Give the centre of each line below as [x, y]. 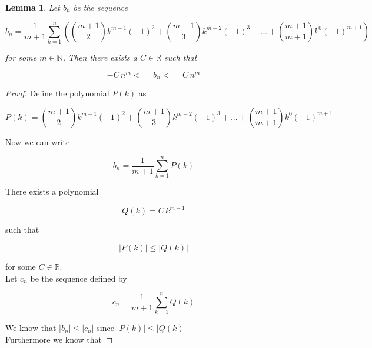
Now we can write [38, 141]
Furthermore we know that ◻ [59, 339]
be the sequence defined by [79, 278]
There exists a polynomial [52, 191]
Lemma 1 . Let [33, 7]
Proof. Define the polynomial [57, 93]
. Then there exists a [100, 57]
